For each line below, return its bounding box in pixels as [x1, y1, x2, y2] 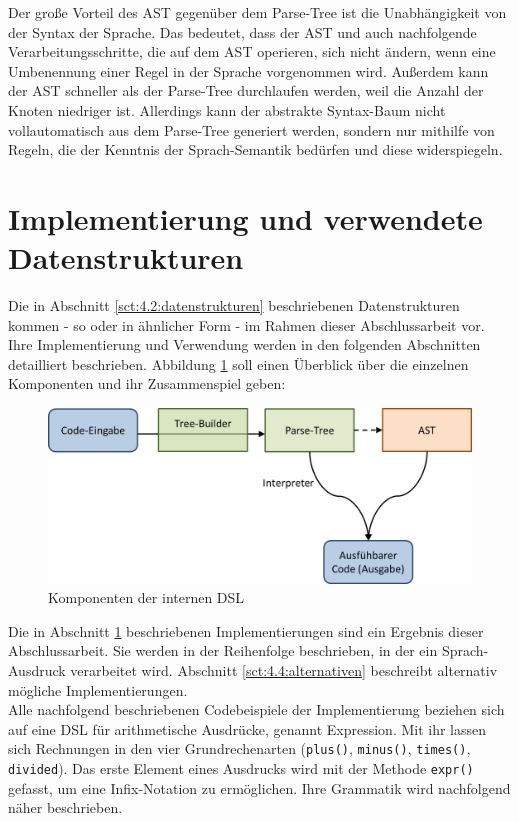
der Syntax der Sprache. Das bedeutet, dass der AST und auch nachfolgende [8, 21, 477, 42]
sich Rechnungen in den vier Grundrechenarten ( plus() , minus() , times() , [8, 738, 471, 759]
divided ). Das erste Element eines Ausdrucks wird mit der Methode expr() [8, 758, 474, 778]
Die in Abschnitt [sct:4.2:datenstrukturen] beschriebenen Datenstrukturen [8, 295, 460, 316]
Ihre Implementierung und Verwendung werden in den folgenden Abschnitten [8, 334, 481, 355]
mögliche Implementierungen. [8, 679, 188, 700]
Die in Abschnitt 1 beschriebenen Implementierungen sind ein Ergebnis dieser [8, 620, 484, 641]
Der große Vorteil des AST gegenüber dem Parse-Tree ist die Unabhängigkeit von [8, 2, 507, 22]
